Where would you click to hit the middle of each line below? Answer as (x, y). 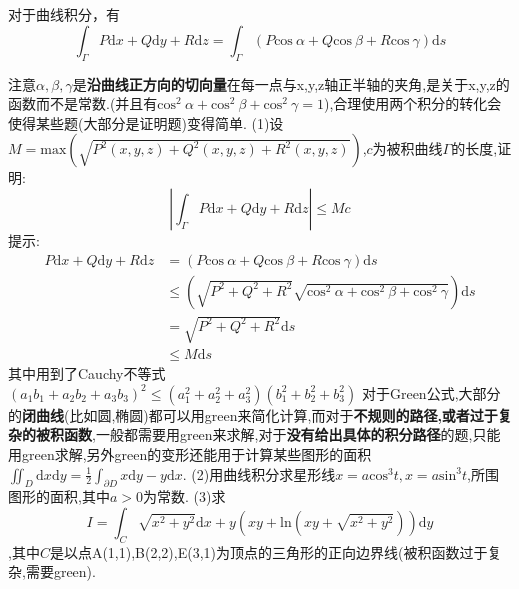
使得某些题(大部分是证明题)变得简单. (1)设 (146, 122)
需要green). (60, 571)
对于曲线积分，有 (64, 14)
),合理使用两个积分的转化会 (413, 103)
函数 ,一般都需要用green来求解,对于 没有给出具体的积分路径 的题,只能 (282, 434)
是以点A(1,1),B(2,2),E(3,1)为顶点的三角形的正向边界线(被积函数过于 (268, 551)
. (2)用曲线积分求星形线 (259, 473)
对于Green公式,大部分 (431, 392)
